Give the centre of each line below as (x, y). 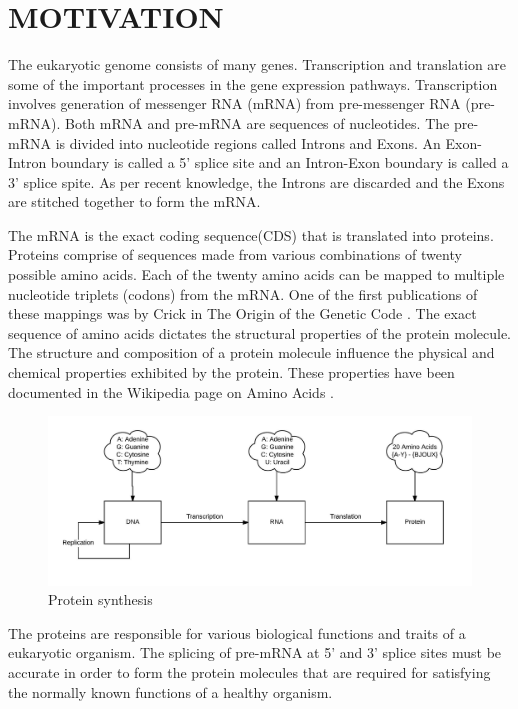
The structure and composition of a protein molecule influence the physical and (251, 352)
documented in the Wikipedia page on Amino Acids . (171, 391)
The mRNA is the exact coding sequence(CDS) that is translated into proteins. (251, 234)
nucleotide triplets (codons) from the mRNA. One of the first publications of (243, 293)
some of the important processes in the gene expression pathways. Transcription (253, 83)
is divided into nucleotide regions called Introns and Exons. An (248, 142)
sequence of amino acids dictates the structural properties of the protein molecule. (260, 332)
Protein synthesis (100, 599)
